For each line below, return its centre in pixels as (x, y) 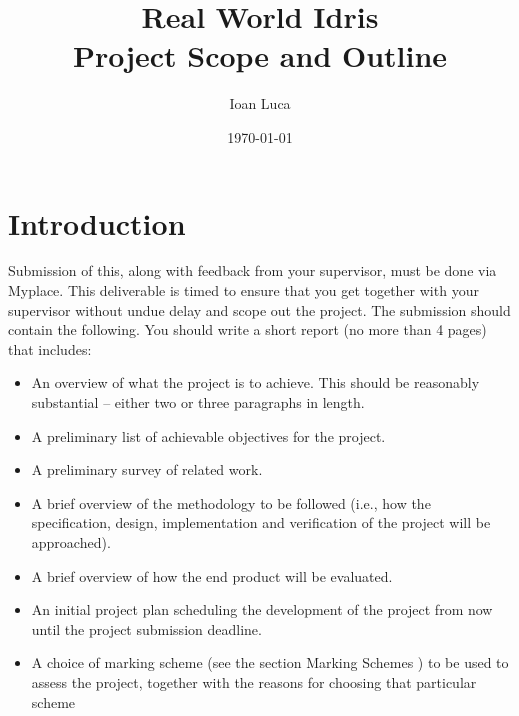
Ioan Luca (260, 103)
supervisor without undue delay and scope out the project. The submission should (259, 309)
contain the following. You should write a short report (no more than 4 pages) (247, 329)
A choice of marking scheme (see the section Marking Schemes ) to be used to (270, 662)
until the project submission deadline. (146, 628)
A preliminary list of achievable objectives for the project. (208, 435)
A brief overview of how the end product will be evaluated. (212, 575)
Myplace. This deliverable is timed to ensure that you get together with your (243, 290)
